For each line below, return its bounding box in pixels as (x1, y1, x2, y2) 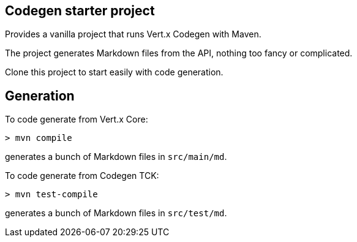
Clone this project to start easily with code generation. (5, 67, 224, 78)
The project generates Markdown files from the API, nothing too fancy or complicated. (5, 48, 353, 59)
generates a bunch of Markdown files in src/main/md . (5, 151, 227, 162)
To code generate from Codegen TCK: (5, 170, 159, 181)
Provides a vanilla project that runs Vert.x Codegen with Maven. (5, 29, 261, 40)
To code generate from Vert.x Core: (5, 114, 148, 125)
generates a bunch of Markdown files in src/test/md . (5, 208, 227, 219)
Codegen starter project (5, 3, 155, 18)
